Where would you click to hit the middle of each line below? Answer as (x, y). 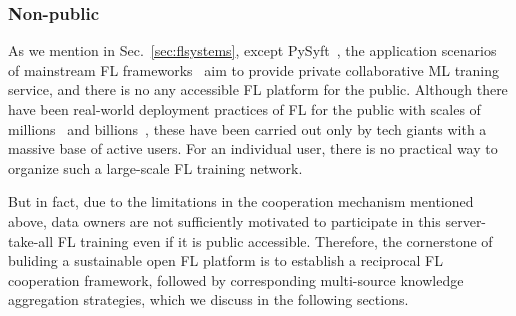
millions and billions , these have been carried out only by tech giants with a (247, 128)
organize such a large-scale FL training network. (155, 167)
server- (466, 220)
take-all (31, 240)
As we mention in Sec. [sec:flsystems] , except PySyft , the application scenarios (252, 50)
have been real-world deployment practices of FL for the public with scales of (244, 109)
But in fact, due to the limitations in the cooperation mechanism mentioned (241, 201)
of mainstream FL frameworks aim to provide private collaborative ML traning (254, 69)
